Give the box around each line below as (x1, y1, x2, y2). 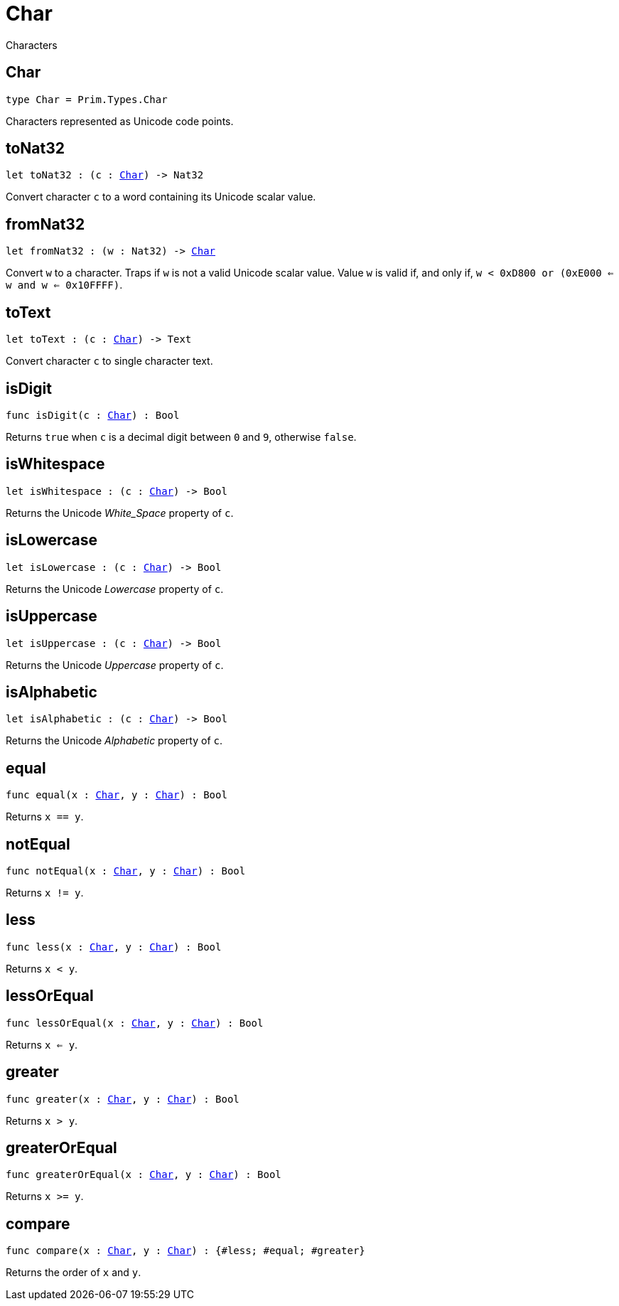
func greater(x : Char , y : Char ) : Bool (6, 1093, 239, 1105)
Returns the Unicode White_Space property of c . (6, 506, 234, 519)
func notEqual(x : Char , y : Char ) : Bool (6, 865, 246, 877)
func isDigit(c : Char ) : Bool (6, 409, 180, 421)
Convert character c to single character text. (6, 355, 213, 368)
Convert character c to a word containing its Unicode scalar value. (6, 191, 316, 203)
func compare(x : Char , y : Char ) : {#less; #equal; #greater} (6, 1245, 365, 1257)
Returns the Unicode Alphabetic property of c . (6, 734, 222, 747)
